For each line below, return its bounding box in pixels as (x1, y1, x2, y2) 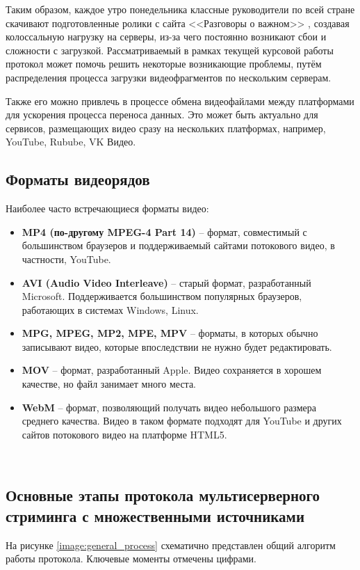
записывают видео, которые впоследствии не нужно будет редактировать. (22, 339, 332, 354)
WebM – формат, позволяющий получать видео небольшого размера (22, 399, 316, 414)
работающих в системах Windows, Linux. (22, 302, 199, 317)
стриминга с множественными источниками (6, 505, 305, 526)
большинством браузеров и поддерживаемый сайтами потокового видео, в (22, 238, 335, 253)
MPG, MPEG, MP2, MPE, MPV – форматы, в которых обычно (22, 326, 318, 340)
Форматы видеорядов (6, 168, 150, 190)
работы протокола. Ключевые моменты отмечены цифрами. (6, 551, 256, 566)
